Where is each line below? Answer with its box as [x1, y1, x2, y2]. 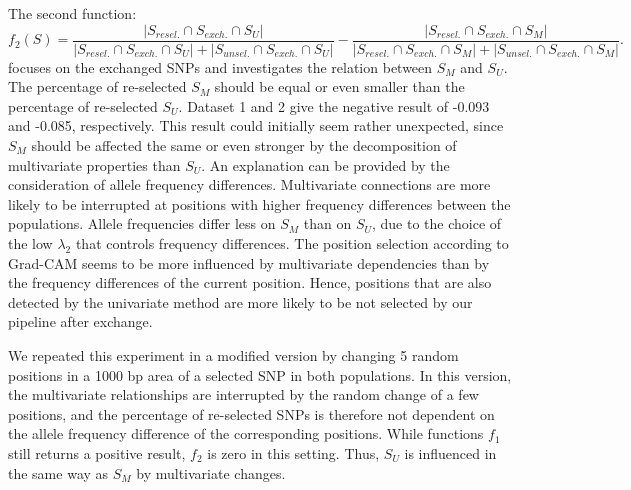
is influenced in [404, 442, 497, 463]
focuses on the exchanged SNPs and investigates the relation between [8, 56, 433, 77]
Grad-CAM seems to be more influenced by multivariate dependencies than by [8, 252, 490, 273]
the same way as [8, 462, 109, 483]
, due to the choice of [371, 213, 502, 234]
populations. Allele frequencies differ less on [8, 213, 276, 234]
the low [8, 233, 53, 253]
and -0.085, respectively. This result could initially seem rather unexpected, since [8, 115, 504, 136]
